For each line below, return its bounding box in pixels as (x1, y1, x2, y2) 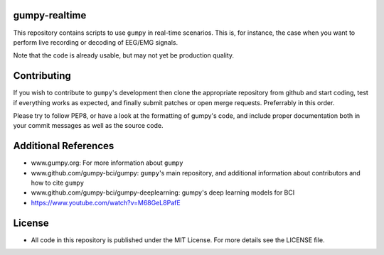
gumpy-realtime (13, 9, 87, 21)
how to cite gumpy (31, 178, 85, 188)
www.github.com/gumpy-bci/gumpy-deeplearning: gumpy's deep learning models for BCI (31, 188, 295, 197)
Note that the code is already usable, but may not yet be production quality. (13, 51, 235, 60)
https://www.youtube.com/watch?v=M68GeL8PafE (31, 198, 181, 207)
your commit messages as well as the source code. (13, 121, 164, 130)
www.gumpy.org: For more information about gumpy (31, 158, 183, 167)
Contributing (13, 70, 71, 82)
